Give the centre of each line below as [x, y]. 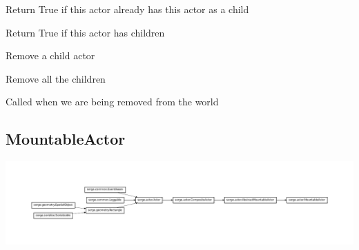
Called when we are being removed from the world [112, 102]
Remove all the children [56, 78]
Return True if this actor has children [85, 32]
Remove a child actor [50, 55]
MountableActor [66, 139]
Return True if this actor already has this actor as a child [127, 9]
